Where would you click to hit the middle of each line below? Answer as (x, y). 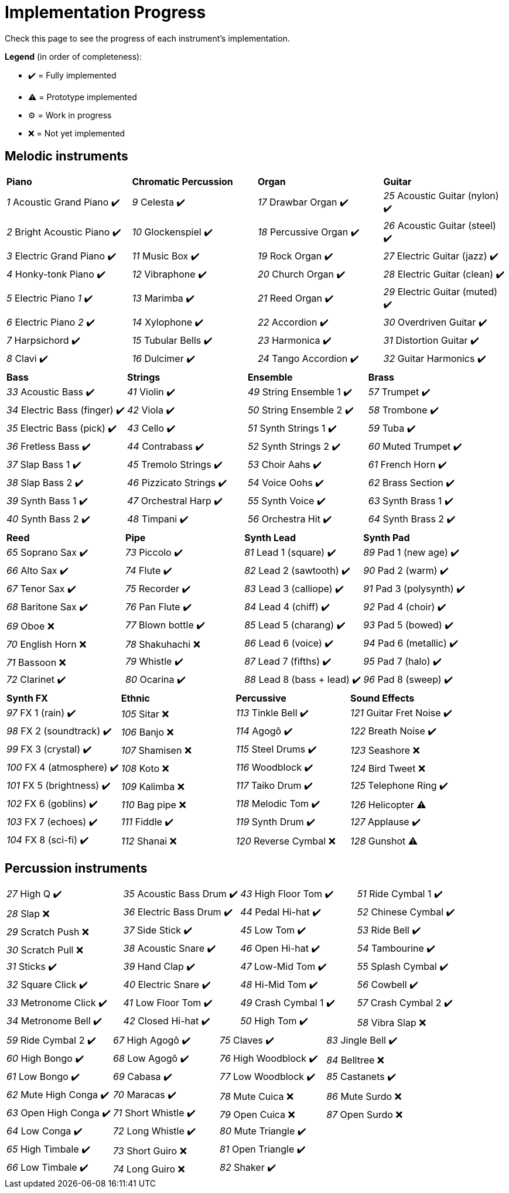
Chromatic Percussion (182, 181)
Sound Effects (382, 698)
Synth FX (27, 698)
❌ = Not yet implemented (77, 133)
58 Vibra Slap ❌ (392, 1022)
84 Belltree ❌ (355, 1060)
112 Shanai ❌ (149, 841)
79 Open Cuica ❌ (257, 1114)
